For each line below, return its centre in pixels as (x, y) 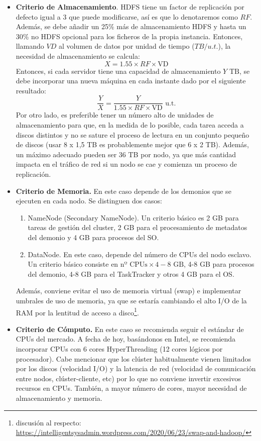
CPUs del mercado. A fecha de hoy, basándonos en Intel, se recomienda (126, 339)
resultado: (31, 90)
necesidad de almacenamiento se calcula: (78, 56)
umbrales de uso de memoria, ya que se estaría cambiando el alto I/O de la (131, 300)
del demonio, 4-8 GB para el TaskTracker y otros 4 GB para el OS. (131, 273)
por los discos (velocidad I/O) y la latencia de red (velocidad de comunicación (136, 368)
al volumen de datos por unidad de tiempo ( (126, 46)
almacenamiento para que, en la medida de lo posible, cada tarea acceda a (130, 125)
